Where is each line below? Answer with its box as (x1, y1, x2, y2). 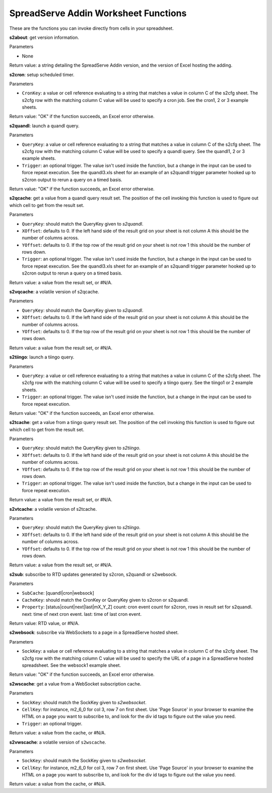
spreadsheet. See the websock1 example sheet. (22, 662, 121, 668)
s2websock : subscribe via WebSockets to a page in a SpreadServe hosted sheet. (9, 629, 179, 636)
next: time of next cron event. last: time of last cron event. (22, 611, 142, 617)
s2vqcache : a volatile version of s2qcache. (9, 289, 99, 295)
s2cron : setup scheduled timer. (9, 71, 75, 78)
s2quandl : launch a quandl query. (9, 123, 80, 129)
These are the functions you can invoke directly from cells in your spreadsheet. (9, 25, 174, 31)
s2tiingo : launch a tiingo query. (9, 354, 75, 360)
